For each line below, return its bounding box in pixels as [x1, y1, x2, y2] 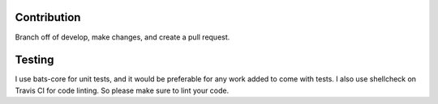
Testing [15, 53, 54, 67]
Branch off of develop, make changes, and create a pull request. [15, 32, 230, 42]
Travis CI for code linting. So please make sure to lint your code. [15, 85, 230, 95]
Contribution [15, 10, 81, 24]
